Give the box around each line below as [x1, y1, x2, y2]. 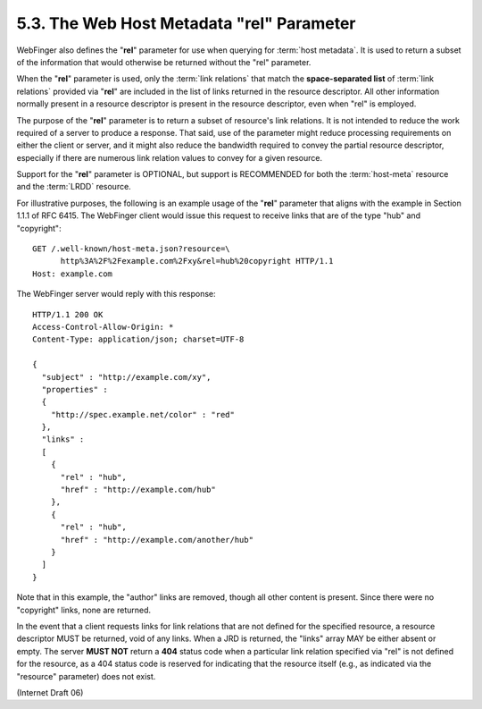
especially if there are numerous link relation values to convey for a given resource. [16, 152, 323, 163]
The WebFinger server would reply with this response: [16, 289, 216, 300]
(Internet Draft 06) [16, 687, 84, 697]
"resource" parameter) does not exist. [16, 671, 156, 681]
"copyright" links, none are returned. [16, 604, 152, 615]
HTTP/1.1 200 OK [32, 309, 104, 319]
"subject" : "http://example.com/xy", [41, 372, 212, 382]
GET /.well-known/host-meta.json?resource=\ [32, 244, 231, 254]
